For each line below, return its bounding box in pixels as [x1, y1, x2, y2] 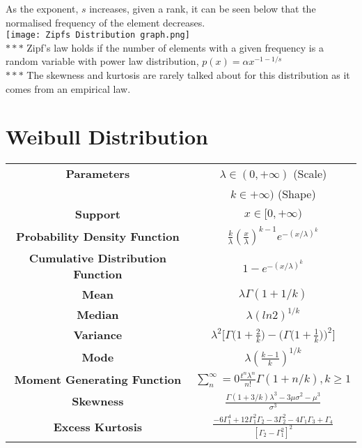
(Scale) [293, 165, 327, 182]
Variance [73, 327, 123, 343]
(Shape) [277, 186, 316, 202]
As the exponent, [6, 1, 79, 15]
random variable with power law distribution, [6, 54, 199, 68]
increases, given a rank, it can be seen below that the [89, 1, 316, 15]
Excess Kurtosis [53, 418, 142, 435]
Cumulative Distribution [29, 250, 166, 267]
